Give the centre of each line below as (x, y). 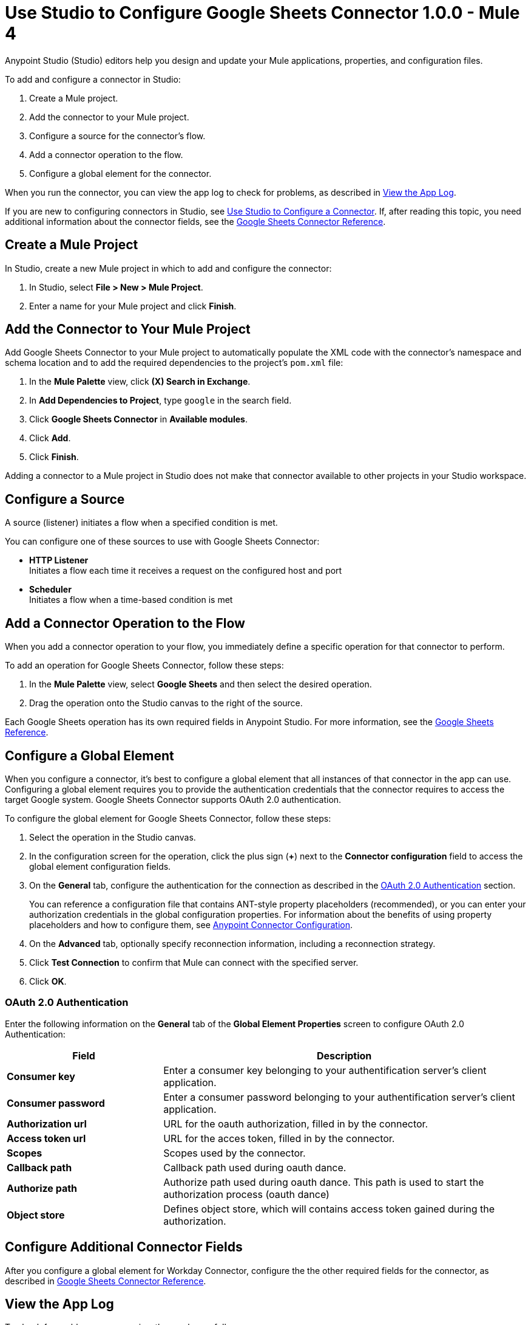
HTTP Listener (59, 560)
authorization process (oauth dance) (246, 1194)
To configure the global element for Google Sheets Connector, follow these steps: (168, 818)
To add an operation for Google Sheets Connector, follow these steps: (144, 666)
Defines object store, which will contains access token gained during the (329, 1209)
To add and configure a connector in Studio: (93, 79)
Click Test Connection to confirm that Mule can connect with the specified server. (194, 962)
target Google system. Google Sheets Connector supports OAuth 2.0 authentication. (173, 799)
